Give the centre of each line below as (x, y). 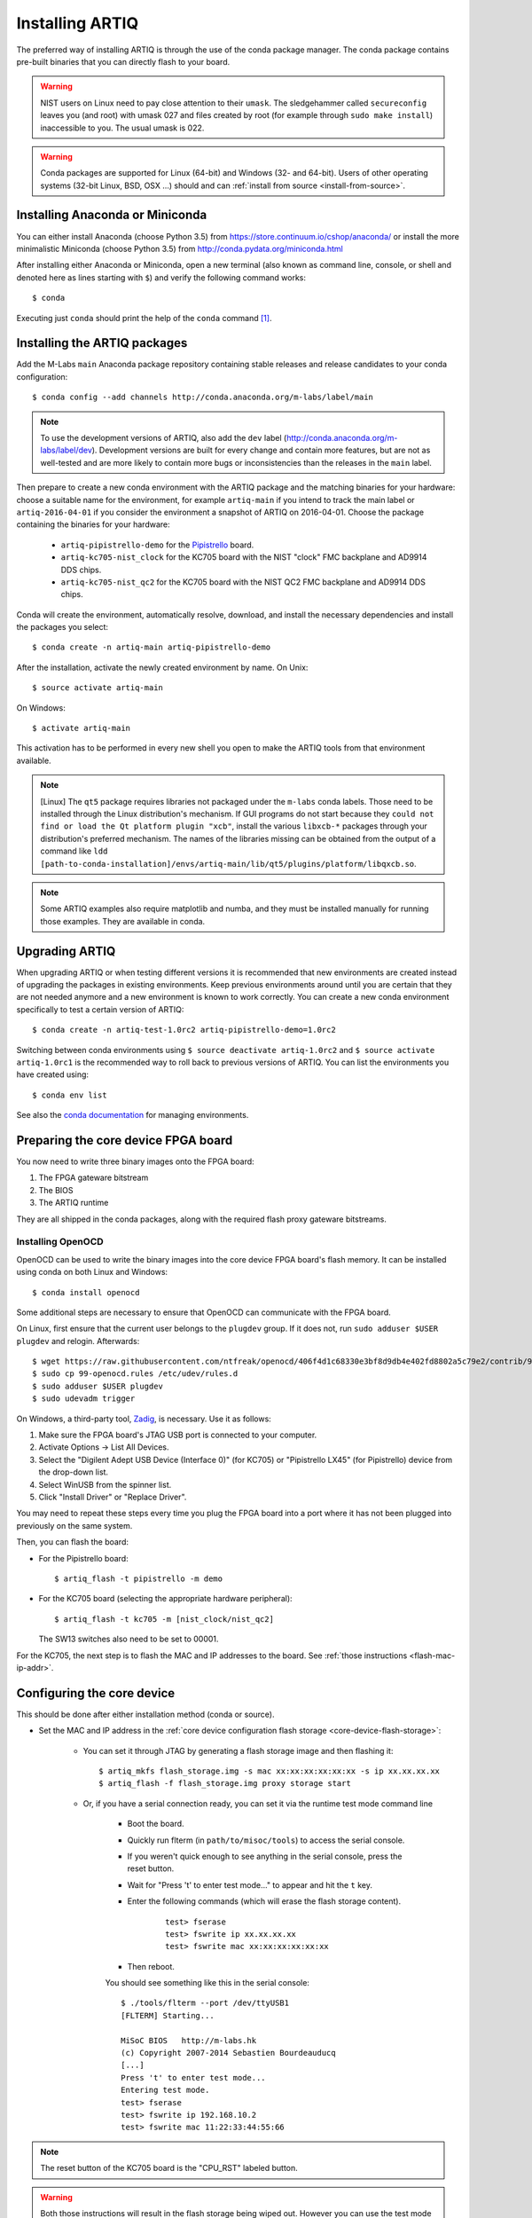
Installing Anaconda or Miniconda (112, 215)
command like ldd (74, 851)
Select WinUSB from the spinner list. (105, 1484)
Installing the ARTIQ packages (102, 343)
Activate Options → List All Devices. (104, 1447)
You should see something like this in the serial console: (207, 1983)
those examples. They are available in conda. (123, 921)
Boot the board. (156, 1824)
